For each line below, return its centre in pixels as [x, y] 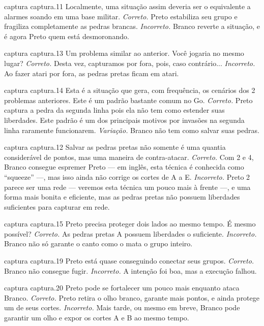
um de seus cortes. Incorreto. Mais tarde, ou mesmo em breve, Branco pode [122, 307]
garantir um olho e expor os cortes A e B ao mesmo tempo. [97, 318]
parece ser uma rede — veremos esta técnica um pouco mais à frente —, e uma [127, 187]
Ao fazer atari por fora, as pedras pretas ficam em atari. [92, 73]
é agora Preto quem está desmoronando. [67, 36]
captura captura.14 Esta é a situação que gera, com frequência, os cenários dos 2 [130, 90]
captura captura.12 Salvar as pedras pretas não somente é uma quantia [115, 147]
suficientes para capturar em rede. [57, 206]
